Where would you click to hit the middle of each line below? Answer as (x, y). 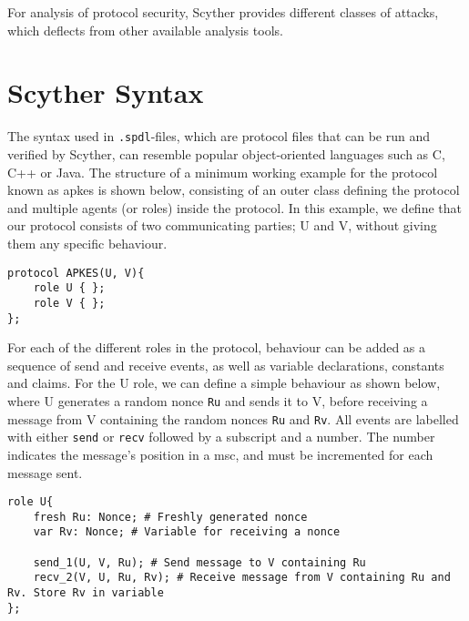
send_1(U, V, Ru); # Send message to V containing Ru (199, 562)
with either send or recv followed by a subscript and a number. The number (221, 437)
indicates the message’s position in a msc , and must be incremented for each (220, 454)
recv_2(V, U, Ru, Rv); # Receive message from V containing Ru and (242, 578)
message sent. (45, 472)
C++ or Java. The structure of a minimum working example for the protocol (223, 172)
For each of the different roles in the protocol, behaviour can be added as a (217, 347)
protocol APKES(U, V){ (76, 273)
